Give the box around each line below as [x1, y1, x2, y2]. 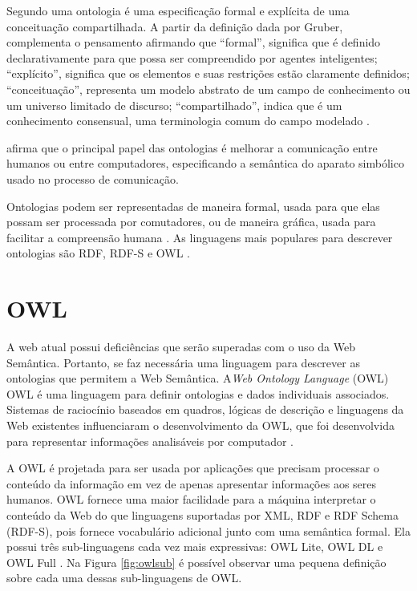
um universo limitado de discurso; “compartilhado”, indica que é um [6, 96, 342, 113]
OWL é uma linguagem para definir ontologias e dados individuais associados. [6, 385, 390, 402]
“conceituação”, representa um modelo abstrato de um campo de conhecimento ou [6, 80, 411, 97]
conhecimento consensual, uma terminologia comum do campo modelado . [6, 112, 370, 129]
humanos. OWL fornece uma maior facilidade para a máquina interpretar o [6, 491, 376, 508]
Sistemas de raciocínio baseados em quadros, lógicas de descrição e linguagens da [6, 401, 404, 418]
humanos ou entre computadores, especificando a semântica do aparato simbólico [6, 155, 404, 172]
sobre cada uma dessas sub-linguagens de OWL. [6, 569, 242, 586]
